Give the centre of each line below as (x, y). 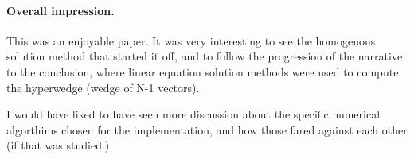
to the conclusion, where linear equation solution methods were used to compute (203, 71)
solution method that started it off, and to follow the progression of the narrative (205, 56)
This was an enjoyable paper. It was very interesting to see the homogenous (191, 40)
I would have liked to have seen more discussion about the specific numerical (193, 114)
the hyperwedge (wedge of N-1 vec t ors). (103, 87)
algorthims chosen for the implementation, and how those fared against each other (207, 129)
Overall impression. (61, 10)
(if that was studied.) (58, 145)
